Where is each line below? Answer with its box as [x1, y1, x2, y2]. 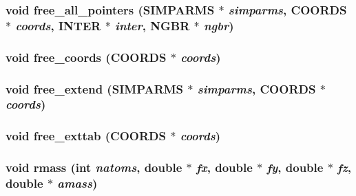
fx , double [196, 159, 253, 176]
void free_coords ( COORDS [6, 48, 167, 65]
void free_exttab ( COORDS [6, 127, 166, 144]
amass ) [57, 175, 98, 192]
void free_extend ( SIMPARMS [6, 80, 184, 97]
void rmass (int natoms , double [6, 159, 182, 176]
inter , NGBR [115, 17, 190, 34]
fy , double [266, 159, 324, 176]
